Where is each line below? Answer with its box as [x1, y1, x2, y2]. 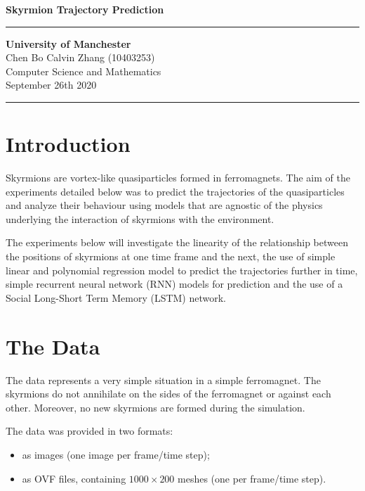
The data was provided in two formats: [6, 423, 173, 438]
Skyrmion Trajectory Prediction [6, 2, 164, 16]
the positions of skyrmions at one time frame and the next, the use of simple [6, 249, 336, 264]
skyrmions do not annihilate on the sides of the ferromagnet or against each [6, 386, 331, 401]
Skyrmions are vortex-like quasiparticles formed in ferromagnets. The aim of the [6, 170, 350, 185]
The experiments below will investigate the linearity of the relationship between [6, 235, 348, 250]
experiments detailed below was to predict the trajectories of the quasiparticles [6, 184, 345, 198]
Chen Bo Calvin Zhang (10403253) [6, 50, 155, 65]
